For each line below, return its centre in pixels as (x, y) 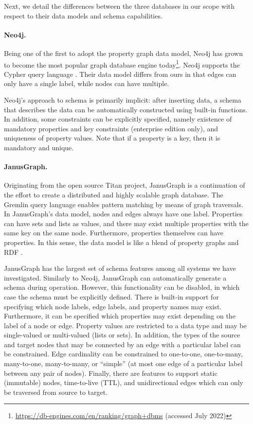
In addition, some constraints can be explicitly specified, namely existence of (118, 119)
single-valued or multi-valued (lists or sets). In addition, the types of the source (122, 335)
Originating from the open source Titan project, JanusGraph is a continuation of (125, 185)
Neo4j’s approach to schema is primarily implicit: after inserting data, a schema (123, 100)
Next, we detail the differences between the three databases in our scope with (119, 6)
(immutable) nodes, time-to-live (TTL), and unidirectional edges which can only (124, 382)
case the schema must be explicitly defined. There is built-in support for (111, 296)
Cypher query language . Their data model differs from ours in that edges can (120, 74)
